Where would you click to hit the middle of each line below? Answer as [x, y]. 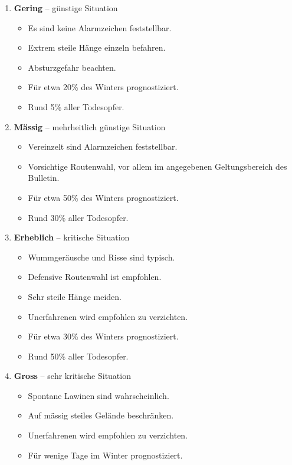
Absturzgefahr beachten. [72, 67]
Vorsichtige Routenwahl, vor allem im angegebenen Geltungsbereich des [158, 166]
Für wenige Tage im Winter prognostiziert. [105, 455]
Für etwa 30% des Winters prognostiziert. [103, 336]
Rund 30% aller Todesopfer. [78, 217]
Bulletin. [44, 178]
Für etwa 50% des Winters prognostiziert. [103, 197]
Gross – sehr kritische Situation [72, 376]
